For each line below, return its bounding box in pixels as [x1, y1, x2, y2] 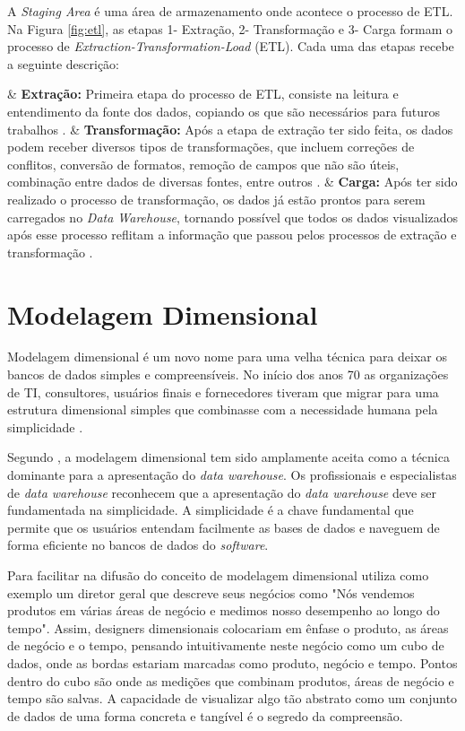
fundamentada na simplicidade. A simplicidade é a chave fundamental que [7, 500, 414, 519]
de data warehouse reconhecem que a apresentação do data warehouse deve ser [7, 483, 437, 501]
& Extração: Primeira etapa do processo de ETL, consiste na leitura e [7, 84, 399, 103]
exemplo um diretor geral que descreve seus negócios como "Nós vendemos [7, 583, 415, 602]
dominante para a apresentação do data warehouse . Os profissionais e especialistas [7, 466, 457, 483]
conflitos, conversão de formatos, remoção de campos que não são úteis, [7, 154, 400, 173]
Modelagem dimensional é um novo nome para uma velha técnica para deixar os [7, 347, 448, 366]
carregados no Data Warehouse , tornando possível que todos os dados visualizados [7, 207, 459, 226]
